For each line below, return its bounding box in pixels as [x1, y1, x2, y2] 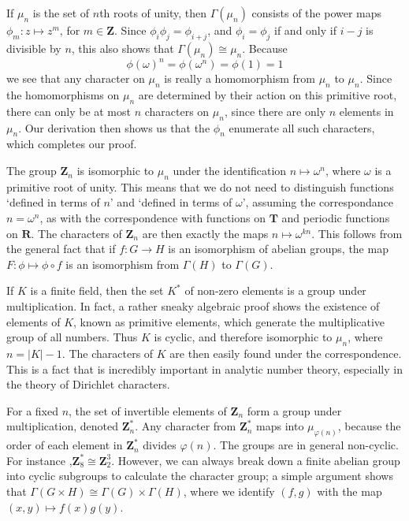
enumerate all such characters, [229, 119, 375, 136]
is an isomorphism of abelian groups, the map [168, 240, 389, 257]
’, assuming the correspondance [242, 194, 393, 210]
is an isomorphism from [65, 255, 180, 272]
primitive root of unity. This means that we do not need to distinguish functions [6, 178, 394, 195]
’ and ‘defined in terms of [110, 194, 232, 210]
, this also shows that [71, 39, 174, 56]
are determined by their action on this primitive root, [138, 87, 397, 103]
